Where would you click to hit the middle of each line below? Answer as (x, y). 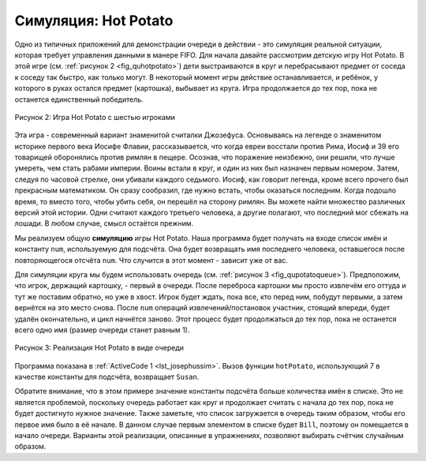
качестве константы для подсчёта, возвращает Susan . (107, 377)
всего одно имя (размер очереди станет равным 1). (102, 330)
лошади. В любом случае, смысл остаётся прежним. (104, 223)
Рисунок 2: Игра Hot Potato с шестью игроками (95, 117)
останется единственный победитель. (79, 99)
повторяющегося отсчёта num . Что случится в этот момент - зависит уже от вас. (151, 260)
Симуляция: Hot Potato (94, 21)
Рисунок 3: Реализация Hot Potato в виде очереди (99, 348)
